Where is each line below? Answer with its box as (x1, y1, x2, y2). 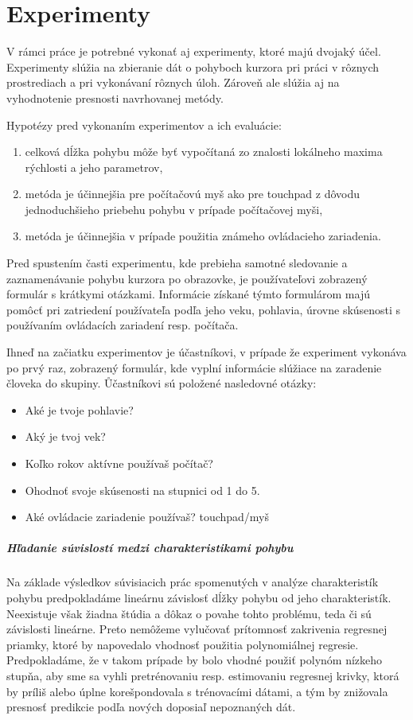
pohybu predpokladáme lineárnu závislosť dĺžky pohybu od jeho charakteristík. (6, 589, 392, 605)
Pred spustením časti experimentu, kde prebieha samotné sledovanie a (6, 255, 348, 271)
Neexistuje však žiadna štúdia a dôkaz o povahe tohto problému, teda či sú (6, 605, 372, 621)
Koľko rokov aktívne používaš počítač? (25, 455, 213, 471)
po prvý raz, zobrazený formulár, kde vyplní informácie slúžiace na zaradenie (6, 359, 382, 376)
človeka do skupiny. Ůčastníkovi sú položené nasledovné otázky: (6, 375, 317, 391)
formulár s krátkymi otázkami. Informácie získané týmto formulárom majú (6, 286, 370, 302)
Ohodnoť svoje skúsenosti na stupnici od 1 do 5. (25, 481, 260, 498)
